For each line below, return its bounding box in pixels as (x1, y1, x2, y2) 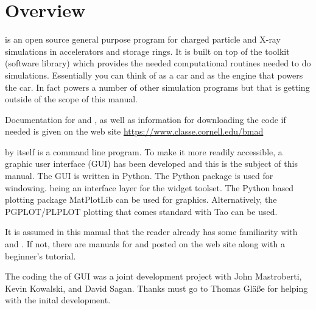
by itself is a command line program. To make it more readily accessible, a (5, 145, 283, 158)
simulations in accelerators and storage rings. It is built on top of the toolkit (5, 44, 290, 57)
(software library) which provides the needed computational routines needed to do (5, 57, 311, 69)
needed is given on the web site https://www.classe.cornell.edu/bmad (5, 125, 264, 138)
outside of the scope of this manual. (5, 93, 138, 105)
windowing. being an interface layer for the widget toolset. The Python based (5, 181, 294, 194)
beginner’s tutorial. (5, 249, 76, 262)
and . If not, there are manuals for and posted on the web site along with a (5, 238, 286, 250)
